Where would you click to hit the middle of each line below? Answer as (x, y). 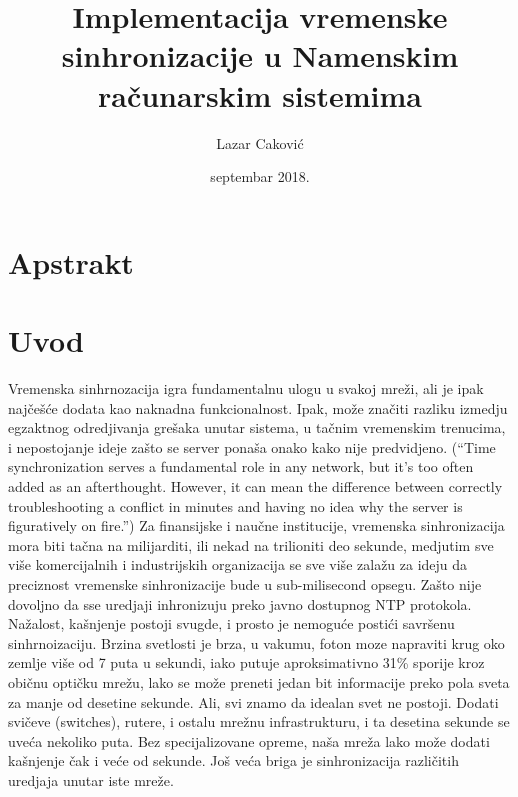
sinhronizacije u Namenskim (260, 55)
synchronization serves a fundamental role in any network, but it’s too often (241, 466)
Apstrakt (71, 261)
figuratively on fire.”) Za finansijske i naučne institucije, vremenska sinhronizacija (256, 525)
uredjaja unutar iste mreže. (91, 779)
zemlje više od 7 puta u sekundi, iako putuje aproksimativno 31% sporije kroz (246, 662)
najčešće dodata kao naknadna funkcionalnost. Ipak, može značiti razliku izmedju (258, 407)
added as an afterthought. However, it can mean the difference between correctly (255, 485)
